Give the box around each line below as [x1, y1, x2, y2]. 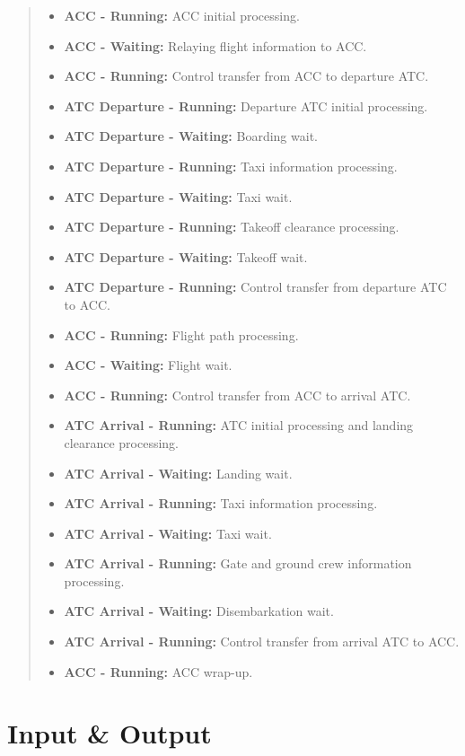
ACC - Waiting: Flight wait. [64, 356, 232, 374]
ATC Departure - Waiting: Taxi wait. [64, 187, 293, 206]
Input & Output [7, 715, 212, 752]
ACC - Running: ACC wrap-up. [64, 662, 253, 681]
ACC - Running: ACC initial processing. [64, 6, 300, 24]
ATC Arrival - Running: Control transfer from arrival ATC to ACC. [64, 632, 460, 651]
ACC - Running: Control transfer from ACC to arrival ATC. [64, 385, 411, 404]
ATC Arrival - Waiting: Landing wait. [64, 463, 293, 482]
